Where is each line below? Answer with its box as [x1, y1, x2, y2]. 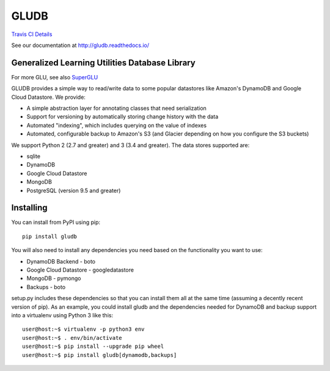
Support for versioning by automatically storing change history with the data [26, 113, 219, 120]
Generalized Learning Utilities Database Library [11, 57, 196, 68]
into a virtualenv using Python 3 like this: [11, 311, 113, 319]
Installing [11, 203, 48, 213]
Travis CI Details [11, 31, 53, 38]
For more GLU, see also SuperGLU [11, 73, 98, 81]
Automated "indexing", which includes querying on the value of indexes [26, 121, 207, 129]
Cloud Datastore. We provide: [11, 93, 86, 101]
